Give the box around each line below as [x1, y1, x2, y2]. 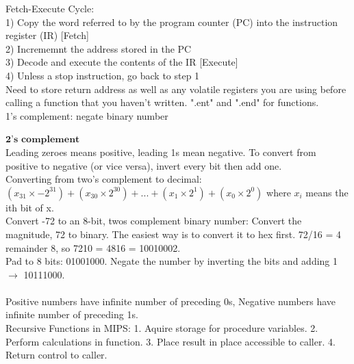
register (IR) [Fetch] [5, 28, 89, 42]
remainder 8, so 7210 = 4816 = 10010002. [5, 240, 181, 255]
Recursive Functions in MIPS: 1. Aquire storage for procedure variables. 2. [5, 321, 318, 335]
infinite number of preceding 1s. [5, 307, 138, 322]
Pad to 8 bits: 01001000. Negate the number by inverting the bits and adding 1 [5, 254, 338, 268]
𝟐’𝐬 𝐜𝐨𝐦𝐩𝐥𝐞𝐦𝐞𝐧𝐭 [5, 135, 80, 145]
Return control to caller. [5, 348, 108, 362]
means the [305, 185, 349, 199]
